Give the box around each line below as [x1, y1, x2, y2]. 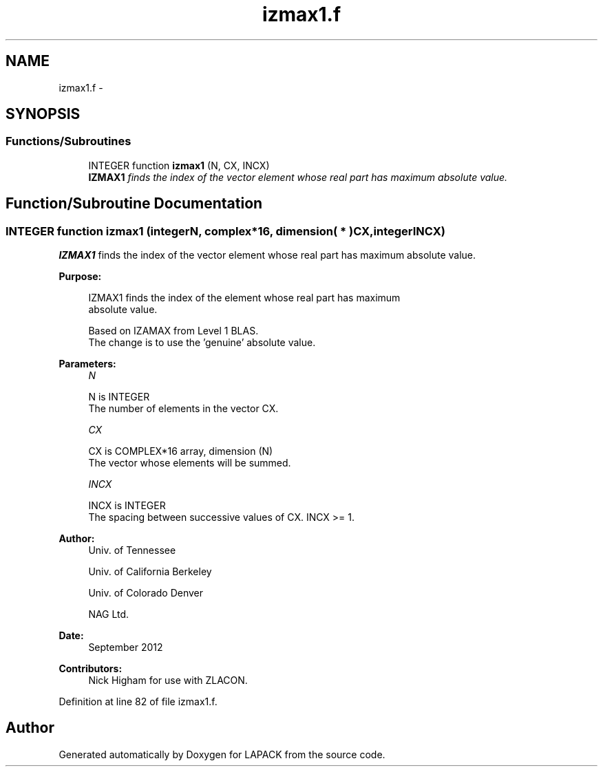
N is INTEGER [88, 391, 150, 403]
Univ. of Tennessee [88, 544, 176, 557]
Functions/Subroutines [6, 134, 131, 149]
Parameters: [59, 358, 116, 370]
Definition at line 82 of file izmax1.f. [59, 696, 218, 708]
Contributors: [59, 663, 123, 675]
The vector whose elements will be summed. [88, 457, 291, 469]
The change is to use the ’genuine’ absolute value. [88, 336, 316, 349]
